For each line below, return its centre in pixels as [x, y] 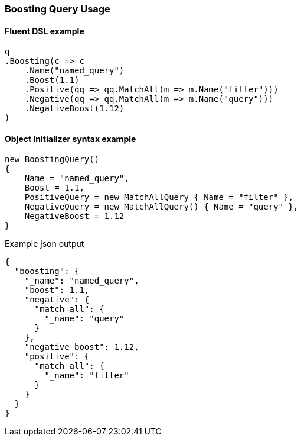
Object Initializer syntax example [71, 139]
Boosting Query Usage [58, 9]
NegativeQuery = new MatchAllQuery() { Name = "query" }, [161, 207]
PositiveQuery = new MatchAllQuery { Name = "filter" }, [159, 197]
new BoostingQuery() [52, 160]
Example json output [45, 244]
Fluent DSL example [45, 31]
